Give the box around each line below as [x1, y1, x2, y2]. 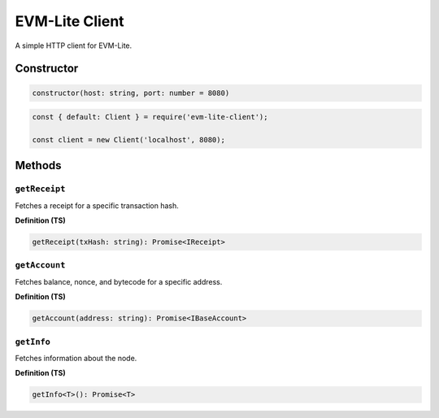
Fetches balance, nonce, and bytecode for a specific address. [15, 276, 223, 286]
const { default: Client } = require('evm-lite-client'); [32, 112, 268, 122]
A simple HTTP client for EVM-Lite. [15, 41, 133, 50]
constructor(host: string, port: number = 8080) [32, 88, 230, 98]
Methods [15, 159, 62, 172]
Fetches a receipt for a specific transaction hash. [15, 200, 179, 211]
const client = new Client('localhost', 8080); [32, 135, 225, 144]
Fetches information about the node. [15, 353, 137, 363]
